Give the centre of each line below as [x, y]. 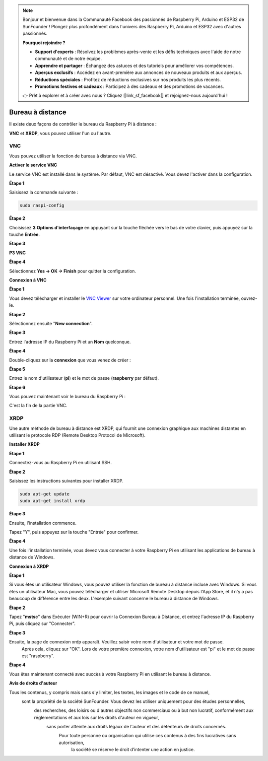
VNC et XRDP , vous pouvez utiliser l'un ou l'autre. [60, 133]
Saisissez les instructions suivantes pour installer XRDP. [66, 481]
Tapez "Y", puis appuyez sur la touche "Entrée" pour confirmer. [74, 532]
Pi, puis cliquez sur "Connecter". [42, 623]
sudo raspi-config [42, 206]
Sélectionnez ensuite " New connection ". [51, 323]
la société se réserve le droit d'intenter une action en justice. [133, 750]
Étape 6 [17, 387]
